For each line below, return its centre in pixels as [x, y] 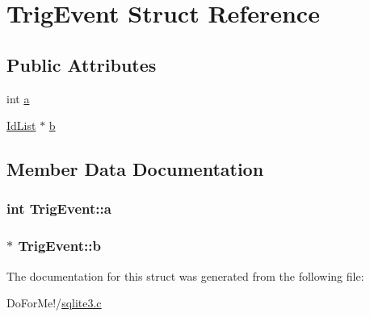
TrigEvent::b [59, 246]
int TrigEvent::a [59, 209]
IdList [21, 125]
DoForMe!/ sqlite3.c [54, 303]
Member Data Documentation [135, 169]
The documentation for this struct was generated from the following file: [185, 275]
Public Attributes [82, 64]
